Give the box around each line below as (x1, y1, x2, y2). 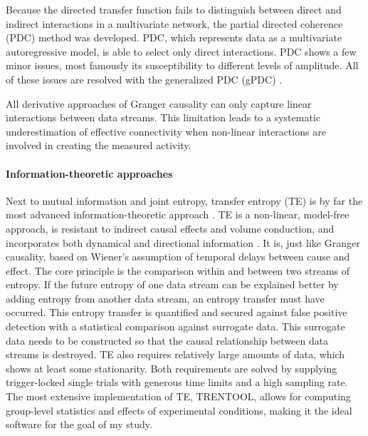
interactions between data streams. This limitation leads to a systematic (6, 110, 320, 125)
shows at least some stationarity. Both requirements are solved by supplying (6, 360, 337, 375)
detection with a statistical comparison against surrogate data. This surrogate (6, 319, 345, 334)
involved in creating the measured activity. (6, 138, 191, 153)
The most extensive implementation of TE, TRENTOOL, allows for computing (6, 389, 351, 404)
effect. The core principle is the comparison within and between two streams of (6, 263, 350, 278)
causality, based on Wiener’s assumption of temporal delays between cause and (6, 249, 350, 264)
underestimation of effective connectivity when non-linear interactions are (6, 123, 326, 138)
